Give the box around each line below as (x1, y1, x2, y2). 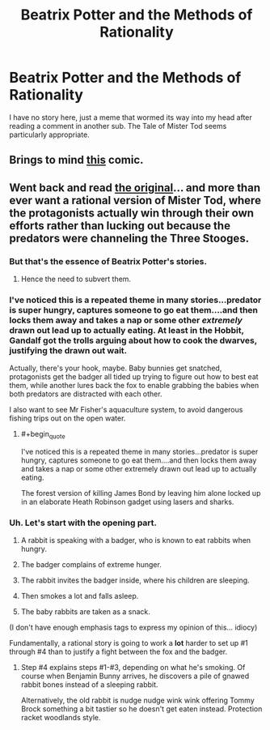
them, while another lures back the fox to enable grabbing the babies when (9, 381, 259, 391)
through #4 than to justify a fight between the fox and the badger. (9, 647, 228, 657)
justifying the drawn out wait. (9, 344, 128, 356)
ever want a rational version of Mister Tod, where (9, 193, 262, 207)
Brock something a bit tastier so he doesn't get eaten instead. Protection (20, 704, 263, 714)
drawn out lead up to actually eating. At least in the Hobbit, (9, 324, 245, 335)
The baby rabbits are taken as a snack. (20, 607, 150, 617)
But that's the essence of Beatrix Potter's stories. (9, 255, 207, 267)
